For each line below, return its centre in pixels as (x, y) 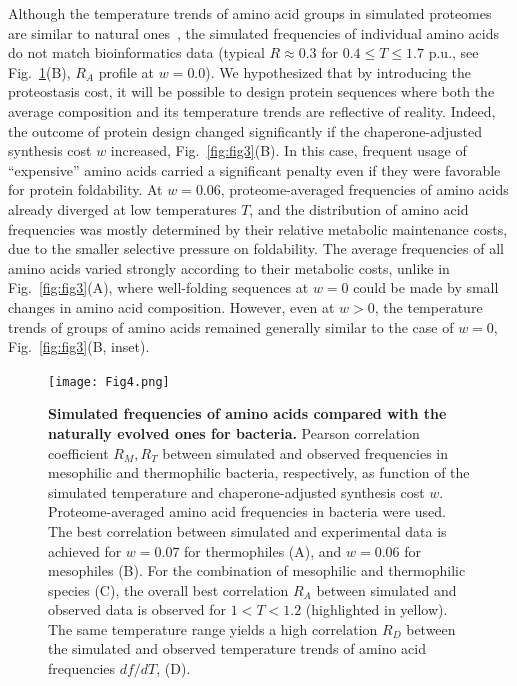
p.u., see (453, 52)
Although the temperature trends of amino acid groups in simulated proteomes (250, 13)
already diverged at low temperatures (122, 208)
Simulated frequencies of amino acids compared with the (247, 413)
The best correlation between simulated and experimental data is (247, 530)
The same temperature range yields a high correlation (213, 628)
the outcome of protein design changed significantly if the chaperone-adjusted (245, 130)
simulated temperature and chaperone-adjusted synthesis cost (236, 491)
